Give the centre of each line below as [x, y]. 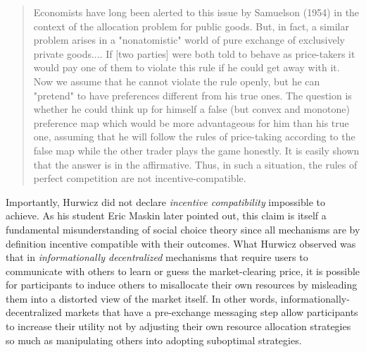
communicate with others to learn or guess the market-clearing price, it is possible [183, 271]
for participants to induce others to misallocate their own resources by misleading [182, 285]
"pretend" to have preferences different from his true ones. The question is [193, 95]
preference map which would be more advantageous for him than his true [191, 122]
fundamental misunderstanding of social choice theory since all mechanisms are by [183, 229]
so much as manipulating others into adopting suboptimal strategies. [154, 340]
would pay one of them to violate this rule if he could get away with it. [187, 67]
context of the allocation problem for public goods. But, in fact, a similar [191, 26]
